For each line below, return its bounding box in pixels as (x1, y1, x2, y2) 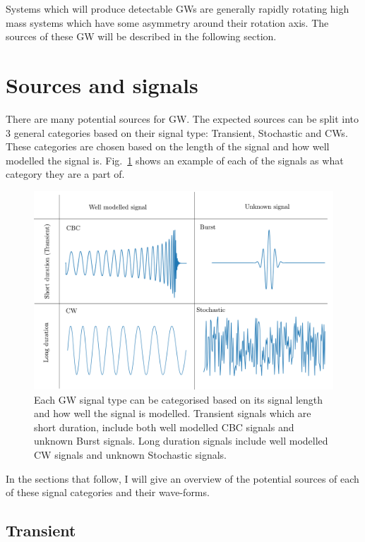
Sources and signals (6, 70, 198, 99)
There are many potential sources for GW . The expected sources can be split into (6, 111, 359, 126)
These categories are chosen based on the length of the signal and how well (6, 139, 330, 154)
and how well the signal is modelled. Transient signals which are (34, 406, 311, 421)
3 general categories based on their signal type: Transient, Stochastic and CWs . (6, 125, 348, 140)
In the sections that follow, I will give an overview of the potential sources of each (6, 471, 359, 486)
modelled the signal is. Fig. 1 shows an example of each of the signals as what (6, 152, 344, 167)
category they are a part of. (6, 167, 125, 181)
